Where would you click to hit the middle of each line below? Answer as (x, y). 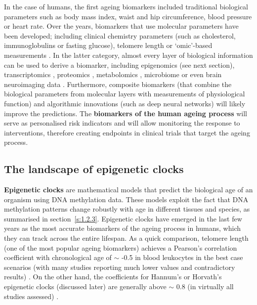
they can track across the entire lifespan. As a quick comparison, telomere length (126, 238)
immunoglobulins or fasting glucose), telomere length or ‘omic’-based (108, 45)
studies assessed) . (31, 296)
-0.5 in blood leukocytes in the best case (182, 257)
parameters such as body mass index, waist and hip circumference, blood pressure (128, 16)
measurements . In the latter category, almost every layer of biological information (128, 55)
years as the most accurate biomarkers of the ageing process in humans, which (123, 228)
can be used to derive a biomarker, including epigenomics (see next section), (119, 65)
